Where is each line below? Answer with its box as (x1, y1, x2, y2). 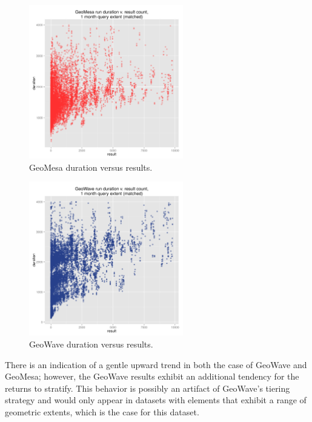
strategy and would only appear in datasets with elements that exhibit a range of (5, 394, 307, 406)
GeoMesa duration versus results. (29, 160, 153, 173)
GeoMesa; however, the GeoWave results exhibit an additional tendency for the (5, 370, 299, 383)
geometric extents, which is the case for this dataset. (5, 406, 199, 418)
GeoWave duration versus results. (29, 338, 153, 351)
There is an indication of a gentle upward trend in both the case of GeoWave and (5, 358, 307, 371)
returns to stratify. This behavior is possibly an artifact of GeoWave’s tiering (5, 381, 290, 394)
